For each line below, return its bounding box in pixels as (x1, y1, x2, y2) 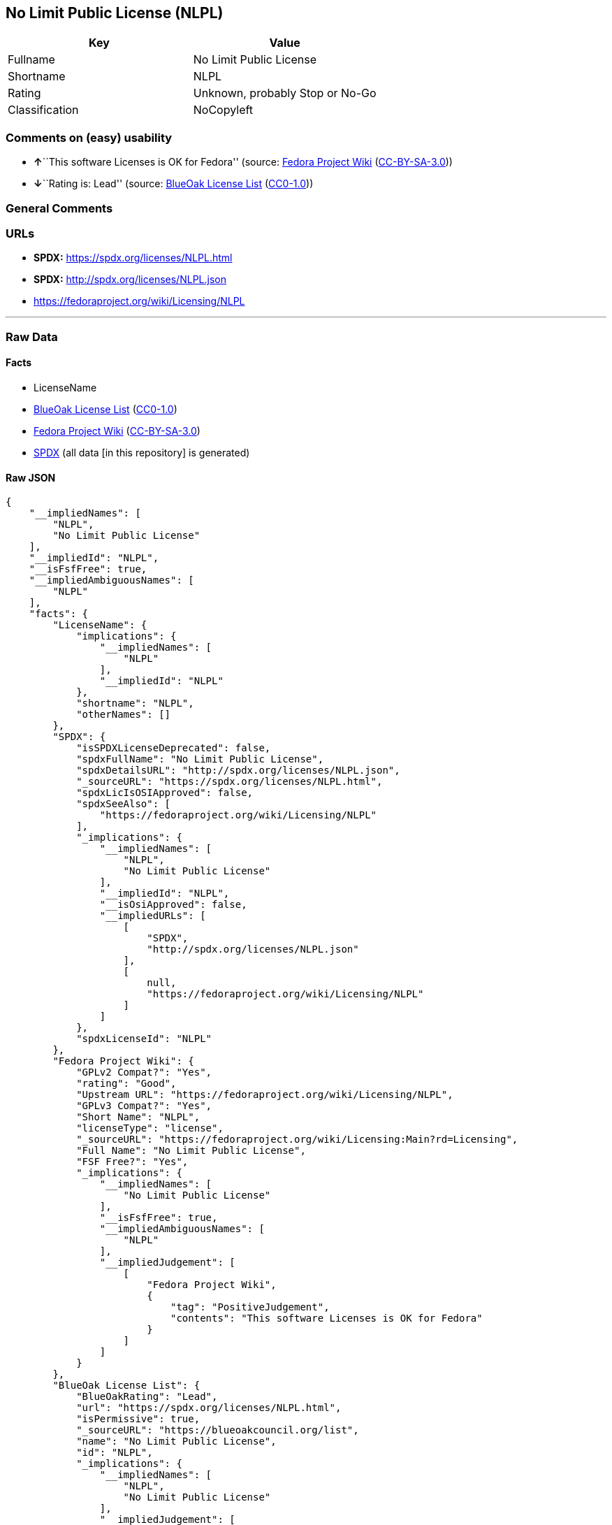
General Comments (6, 201, 113, 215)
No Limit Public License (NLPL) (6, 4, 224, 22)
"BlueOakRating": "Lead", (76, 1391, 218, 1403)
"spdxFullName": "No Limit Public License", (76, 753, 324, 765)
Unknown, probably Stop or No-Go (193, 86, 377, 101)
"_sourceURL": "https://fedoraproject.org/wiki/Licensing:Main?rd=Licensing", (76, 1134, 518, 1145)
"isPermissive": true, (76, 1413, 201, 1425)
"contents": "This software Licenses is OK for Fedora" (170, 1313, 483, 1324)
